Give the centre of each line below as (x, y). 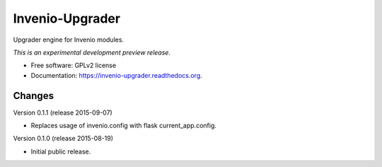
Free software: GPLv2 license (74, 65)
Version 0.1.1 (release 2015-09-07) (63, 113)
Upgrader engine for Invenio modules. (68, 40)
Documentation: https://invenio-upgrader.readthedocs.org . (117, 75)
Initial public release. (61, 151)
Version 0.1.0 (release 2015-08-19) (63, 139)
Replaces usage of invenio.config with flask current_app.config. (124, 126)
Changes (34, 96)
